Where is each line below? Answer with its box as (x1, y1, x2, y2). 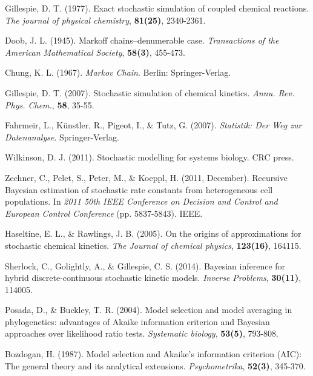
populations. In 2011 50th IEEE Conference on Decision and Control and (5, 195, 278, 208)
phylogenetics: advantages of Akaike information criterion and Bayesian (5, 315, 270, 328)
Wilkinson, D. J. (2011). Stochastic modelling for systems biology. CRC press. (5, 151, 294, 163)
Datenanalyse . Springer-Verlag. (5, 130, 119, 143)
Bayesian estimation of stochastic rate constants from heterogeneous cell (5, 183, 273, 196)
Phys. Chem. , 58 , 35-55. (5, 98, 94, 111)
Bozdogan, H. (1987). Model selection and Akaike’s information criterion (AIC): (5, 348, 302, 360)
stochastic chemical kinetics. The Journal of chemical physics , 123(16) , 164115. (5, 239, 301, 251)
